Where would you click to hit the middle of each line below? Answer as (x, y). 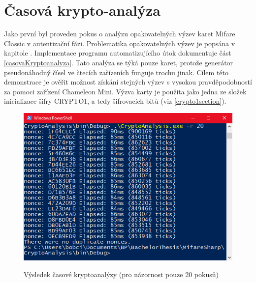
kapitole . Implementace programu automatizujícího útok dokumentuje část (118, 53)
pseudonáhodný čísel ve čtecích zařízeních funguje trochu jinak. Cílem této (116, 72)
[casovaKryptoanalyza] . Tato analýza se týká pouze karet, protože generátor (119, 62)
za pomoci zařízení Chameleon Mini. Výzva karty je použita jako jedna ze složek (125, 91)
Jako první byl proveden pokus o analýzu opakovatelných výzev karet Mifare (120, 34)
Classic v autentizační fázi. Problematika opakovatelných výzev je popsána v (120, 43)
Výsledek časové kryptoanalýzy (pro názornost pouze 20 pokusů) (121, 274)
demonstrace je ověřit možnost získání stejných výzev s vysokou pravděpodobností (128, 82)
